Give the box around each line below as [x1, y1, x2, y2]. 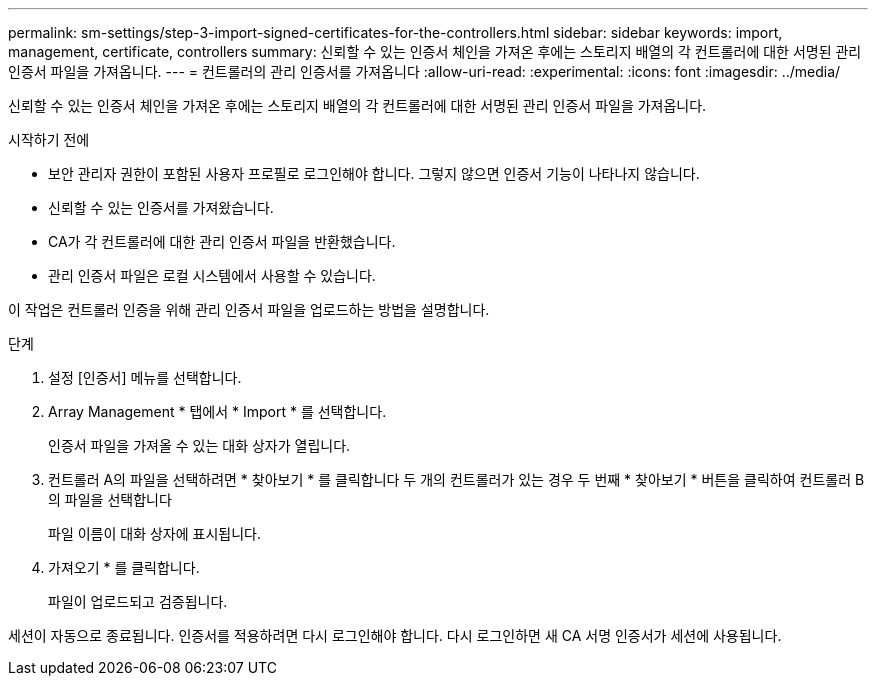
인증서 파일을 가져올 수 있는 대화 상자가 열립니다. [48, 437, 351, 454]
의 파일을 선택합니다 [48, 491, 172, 508]
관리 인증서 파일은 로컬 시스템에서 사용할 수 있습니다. [48, 267, 376, 284]
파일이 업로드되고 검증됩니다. [48, 593, 228, 610]
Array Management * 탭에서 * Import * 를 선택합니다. [48, 403, 387, 420]
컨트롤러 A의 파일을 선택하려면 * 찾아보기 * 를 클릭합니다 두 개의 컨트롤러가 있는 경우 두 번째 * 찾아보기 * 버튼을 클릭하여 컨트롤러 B [48, 471, 865, 488]
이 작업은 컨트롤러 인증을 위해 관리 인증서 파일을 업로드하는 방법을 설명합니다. [8, 301, 490, 318]
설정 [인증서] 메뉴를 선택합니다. [48, 369, 242, 386]
